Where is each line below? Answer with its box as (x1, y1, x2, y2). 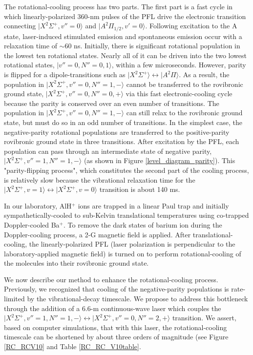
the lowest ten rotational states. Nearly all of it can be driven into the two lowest (4, 50, 247, 60)
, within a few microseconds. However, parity (111, 60, 246, 70)
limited (4, 293, 25, 304)
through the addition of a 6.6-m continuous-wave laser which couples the (4, 303, 221, 313)
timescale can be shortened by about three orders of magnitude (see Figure (4, 332, 229, 342)
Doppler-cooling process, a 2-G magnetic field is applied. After (4, 229, 191, 239)
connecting (4, 21, 36, 31)
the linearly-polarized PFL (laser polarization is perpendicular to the (29, 239, 235, 249)
